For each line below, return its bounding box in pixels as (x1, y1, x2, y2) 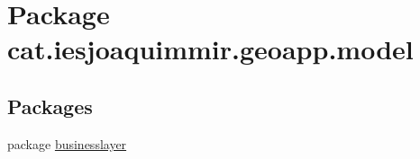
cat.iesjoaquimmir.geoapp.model (7, 31, 414, 67)
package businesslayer (7, 134, 127, 153)
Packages (7, 92, 93, 119)
